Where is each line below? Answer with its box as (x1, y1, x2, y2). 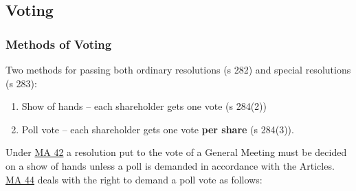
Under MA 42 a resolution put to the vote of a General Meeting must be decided (5, 145, 347, 159)
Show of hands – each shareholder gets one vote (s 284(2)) (21, 99, 267, 113)
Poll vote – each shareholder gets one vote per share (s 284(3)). (21, 122, 294, 136)
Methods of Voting (5, 35, 112, 52)
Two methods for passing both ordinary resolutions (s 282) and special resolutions (5, 63, 351, 76)
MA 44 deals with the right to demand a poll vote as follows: (5, 172, 263, 186)
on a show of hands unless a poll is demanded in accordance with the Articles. (5, 158, 335, 172)
